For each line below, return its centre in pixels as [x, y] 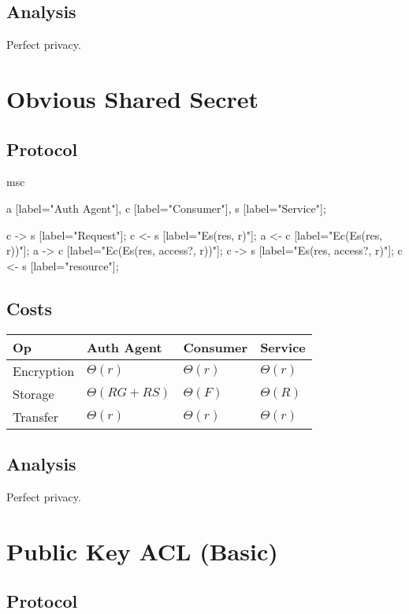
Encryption [44, 370]
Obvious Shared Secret [133, 98]
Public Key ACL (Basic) [142, 551]
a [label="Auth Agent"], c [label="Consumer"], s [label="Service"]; [166, 208]
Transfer [35, 416]
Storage [33, 393]
